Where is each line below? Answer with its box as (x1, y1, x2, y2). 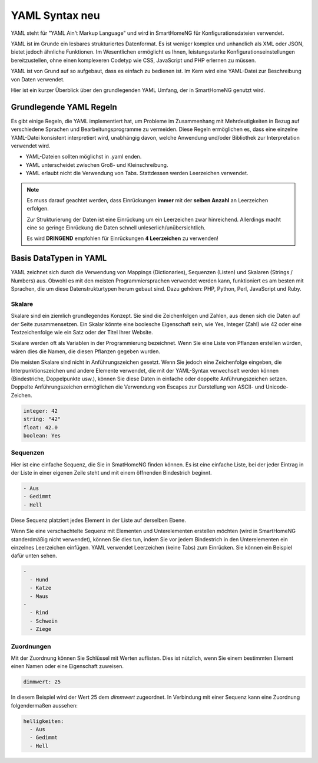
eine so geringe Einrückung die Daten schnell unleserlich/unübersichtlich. (26, 224, 206, 231)
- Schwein (29, 617, 58, 624)
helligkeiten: (23, 718, 64, 725)
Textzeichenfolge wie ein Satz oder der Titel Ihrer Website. (11, 329, 153, 336)
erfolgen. (26, 205, 49, 212)
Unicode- (265, 383, 289, 390)
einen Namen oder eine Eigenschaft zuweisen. (11, 663, 124, 670)
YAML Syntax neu (11, 9, 100, 22)
